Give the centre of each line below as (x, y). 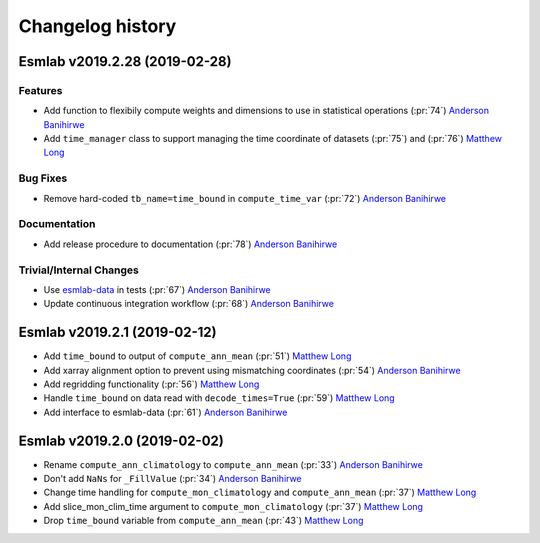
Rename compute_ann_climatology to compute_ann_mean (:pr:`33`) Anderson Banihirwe (233, 464)
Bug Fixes (43, 178)
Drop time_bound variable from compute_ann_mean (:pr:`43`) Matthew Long (203, 521)
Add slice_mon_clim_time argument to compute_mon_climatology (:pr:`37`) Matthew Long (233, 506)
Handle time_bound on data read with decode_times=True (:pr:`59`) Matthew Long (219, 398)
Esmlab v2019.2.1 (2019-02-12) (117, 332)
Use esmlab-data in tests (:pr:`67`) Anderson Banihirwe (157, 289)
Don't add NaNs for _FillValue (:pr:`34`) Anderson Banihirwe (172, 479)
